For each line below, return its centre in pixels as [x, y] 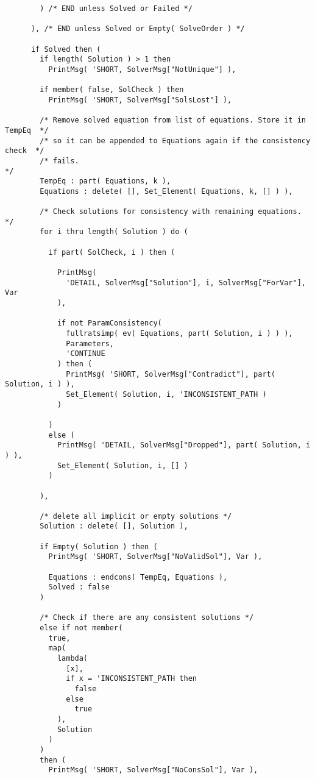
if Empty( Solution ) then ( [99, 546]
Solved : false [79, 587]
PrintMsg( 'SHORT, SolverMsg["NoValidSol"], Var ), [155, 557]
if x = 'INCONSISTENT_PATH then [131, 679]
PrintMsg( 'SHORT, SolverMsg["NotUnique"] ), [142, 69]
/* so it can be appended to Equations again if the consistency [175, 141]
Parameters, [90, 343]
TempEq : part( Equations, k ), [105, 181]
